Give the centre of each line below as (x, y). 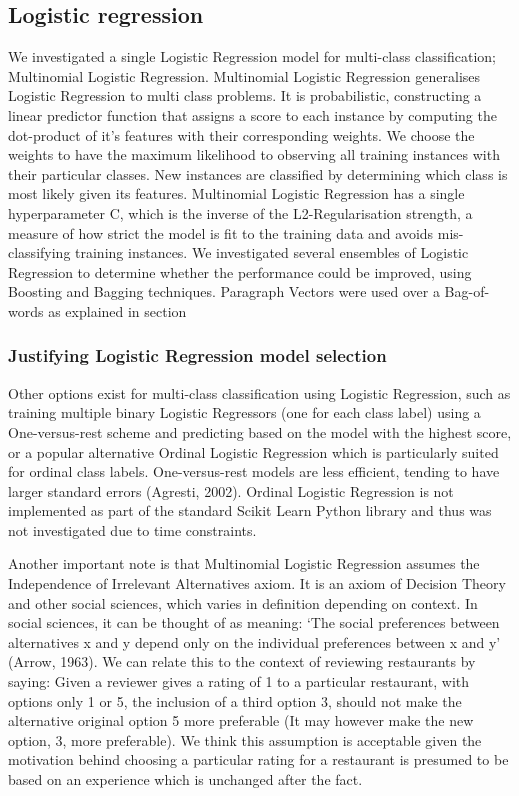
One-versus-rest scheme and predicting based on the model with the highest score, (260, 431)
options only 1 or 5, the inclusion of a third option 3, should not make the (235, 700)
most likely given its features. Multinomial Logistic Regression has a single (236, 193)
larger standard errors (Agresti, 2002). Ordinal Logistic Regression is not (231, 490)
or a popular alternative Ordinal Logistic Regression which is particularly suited (253, 451)
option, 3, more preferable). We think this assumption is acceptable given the (245, 739)
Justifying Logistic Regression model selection (197, 355)
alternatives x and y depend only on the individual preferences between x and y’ (254, 641)
